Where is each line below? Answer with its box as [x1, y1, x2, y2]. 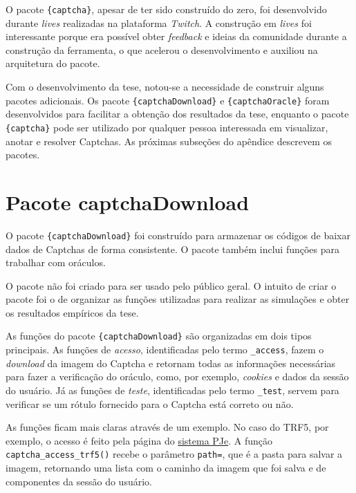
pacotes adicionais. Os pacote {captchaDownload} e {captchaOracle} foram [6, 93, 330, 107]
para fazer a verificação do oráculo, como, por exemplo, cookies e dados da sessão [6, 369, 349, 384]
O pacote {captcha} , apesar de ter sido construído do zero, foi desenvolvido [6, 2, 327, 16]
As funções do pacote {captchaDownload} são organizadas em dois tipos [6, 328, 312, 343]
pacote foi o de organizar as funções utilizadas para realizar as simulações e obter [6, 292, 350, 306]
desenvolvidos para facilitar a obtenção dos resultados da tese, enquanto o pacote [6, 106, 349, 121]
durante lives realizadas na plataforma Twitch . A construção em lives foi [6, 15, 312, 30]
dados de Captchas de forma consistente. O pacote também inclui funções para [6, 241, 340, 256]
